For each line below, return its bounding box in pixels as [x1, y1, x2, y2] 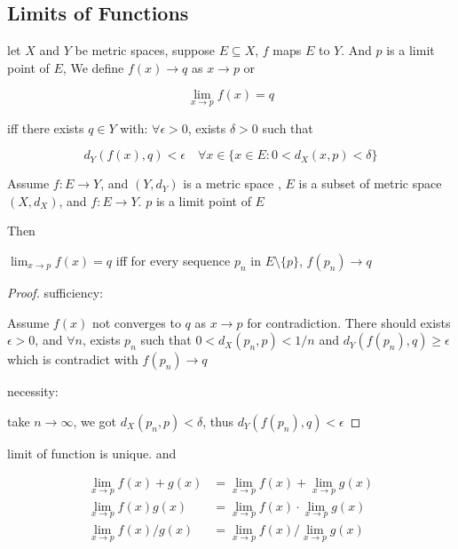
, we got [73, 411, 117, 430]
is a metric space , [183, 174, 281, 193]
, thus [202, 411, 233, 430]
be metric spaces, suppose [75, 41, 215, 60]
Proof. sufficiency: [7, 282, 104, 301]
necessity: [7, 382, 59, 401]
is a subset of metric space [298, 174, 442, 193]
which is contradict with [7, 350, 138, 369]
